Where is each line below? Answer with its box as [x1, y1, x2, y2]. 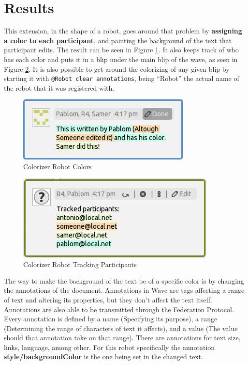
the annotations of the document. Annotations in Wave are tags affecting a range [4, 285, 245, 295]
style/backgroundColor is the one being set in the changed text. [4, 351, 203, 362]
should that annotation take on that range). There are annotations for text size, [4, 333, 241, 343]
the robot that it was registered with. [4, 82, 115, 93]
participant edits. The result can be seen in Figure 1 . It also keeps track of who [4, 45, 239, 55]
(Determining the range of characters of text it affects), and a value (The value [4, 323, 238, 333]
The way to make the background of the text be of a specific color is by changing [4, 275, 244, 286]
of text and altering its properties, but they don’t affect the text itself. [4, 294, 212, 304]
